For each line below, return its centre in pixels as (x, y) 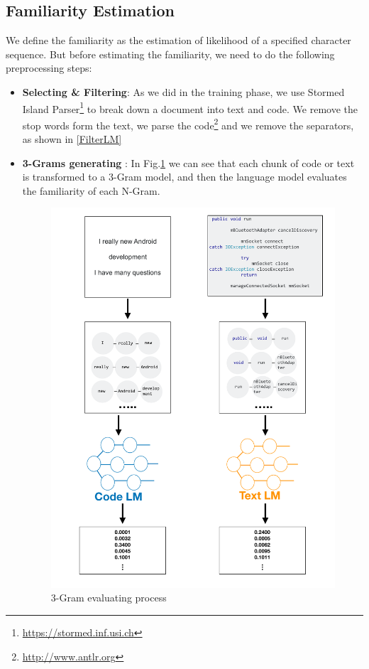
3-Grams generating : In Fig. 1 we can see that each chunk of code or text (188, 162)
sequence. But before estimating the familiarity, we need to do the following (170, 54)
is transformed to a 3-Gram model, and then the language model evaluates (184, 177)
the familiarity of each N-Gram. (91, 190)
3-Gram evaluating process (109, 598)
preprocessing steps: (49, 68)
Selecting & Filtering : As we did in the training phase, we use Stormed (183, 91)
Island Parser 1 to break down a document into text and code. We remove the (190, 107)
